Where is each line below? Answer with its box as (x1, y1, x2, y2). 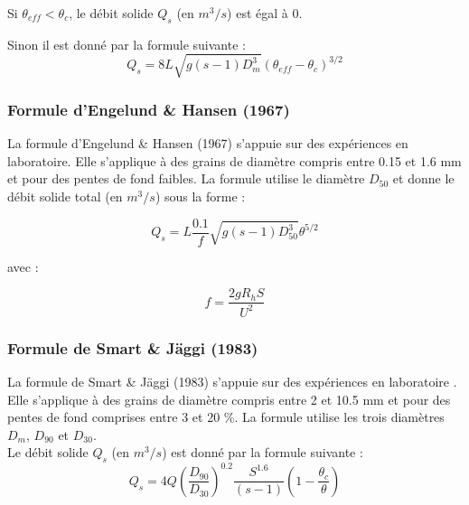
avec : (7, 257, 39, 276)
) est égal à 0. (227, 4, 303, 22)
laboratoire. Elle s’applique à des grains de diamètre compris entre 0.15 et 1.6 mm (7, 151, 462, 170)
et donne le (392, 169, 455, 188)
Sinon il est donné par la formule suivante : (7, 34, 246, 53)
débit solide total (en (7, 186, 123, 205)
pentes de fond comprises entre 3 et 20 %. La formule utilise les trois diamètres (7, 407, 445, 426)
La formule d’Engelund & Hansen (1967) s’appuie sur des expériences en (7, 134, 408, 153)
